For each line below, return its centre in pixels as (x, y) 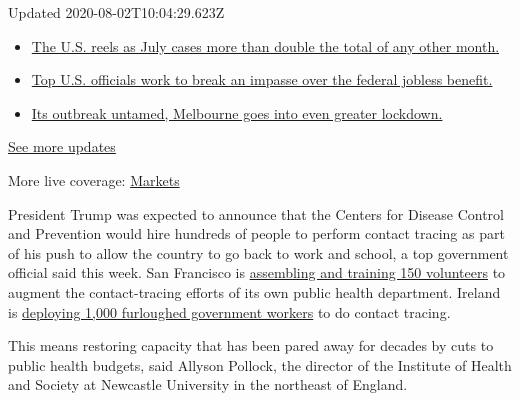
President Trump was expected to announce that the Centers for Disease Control (256, 213)
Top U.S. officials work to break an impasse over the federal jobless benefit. (262, 79)
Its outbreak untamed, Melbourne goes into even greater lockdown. (237, 112)
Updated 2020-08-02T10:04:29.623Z (116, 12)
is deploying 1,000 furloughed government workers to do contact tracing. (229, 311)
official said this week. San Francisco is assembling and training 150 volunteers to (257, 272)
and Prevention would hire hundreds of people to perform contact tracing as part (256, 233)
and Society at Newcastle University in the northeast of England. (208, 384)
